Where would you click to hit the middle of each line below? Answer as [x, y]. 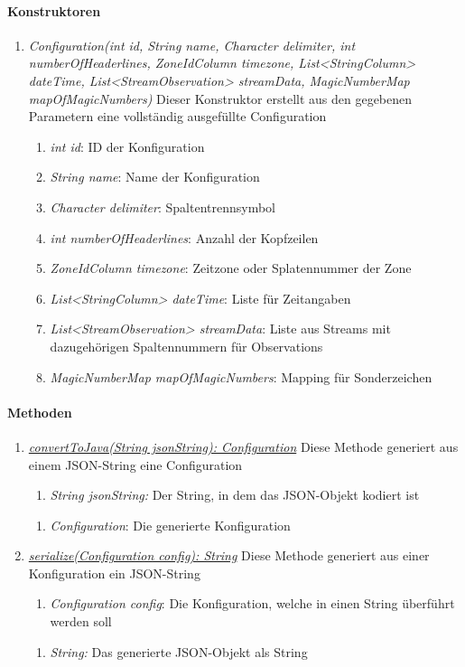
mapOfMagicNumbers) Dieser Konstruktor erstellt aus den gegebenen [220, 98]
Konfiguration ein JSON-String [114, 573]
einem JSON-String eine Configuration [135, 464]
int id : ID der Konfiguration [127, 146]
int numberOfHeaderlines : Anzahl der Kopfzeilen [184, 237]
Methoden [40, 412]
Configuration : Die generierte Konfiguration [170, 525]
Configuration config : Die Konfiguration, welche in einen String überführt [252, 603]
